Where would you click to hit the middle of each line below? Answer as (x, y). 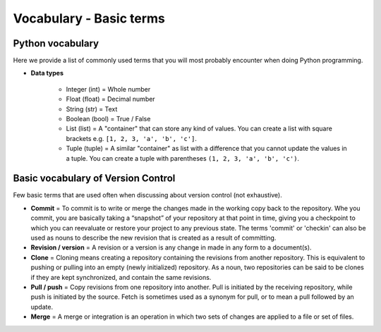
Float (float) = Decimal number (110, 99)
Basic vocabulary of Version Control (94, 179)
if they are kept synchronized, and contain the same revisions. (121, 277)
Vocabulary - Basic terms (89, 18)
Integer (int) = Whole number (108, 89)
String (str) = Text (92, 109)
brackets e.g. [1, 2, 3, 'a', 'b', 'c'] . (132, 138)
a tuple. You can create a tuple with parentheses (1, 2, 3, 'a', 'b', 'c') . (183, 158)
